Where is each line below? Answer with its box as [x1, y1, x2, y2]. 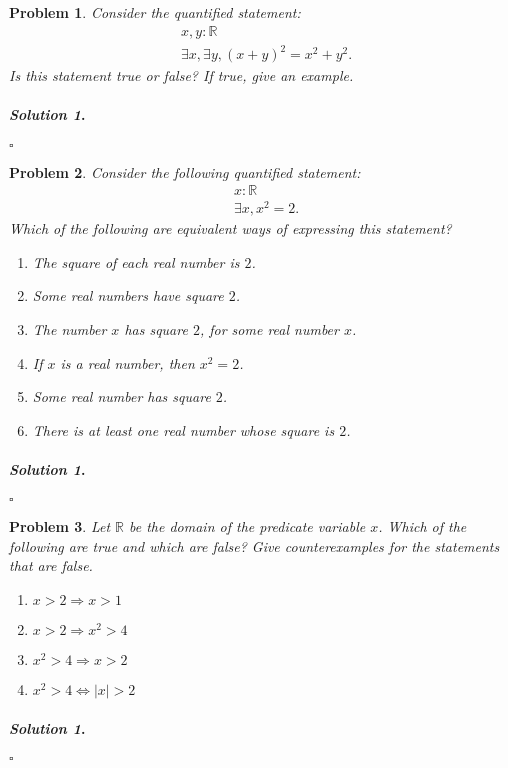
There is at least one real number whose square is [32, 419, 335, 440]
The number [32, 319, 107, 340]
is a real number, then [60, 352, 195, 373]
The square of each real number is [32, 251, 240, 272]
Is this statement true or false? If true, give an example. [9, 65, 354, 86]
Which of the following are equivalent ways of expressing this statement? [9, 218, 452, 239]
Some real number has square [32, 386, 211, 407]
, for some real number [199, 319, 339, 340]
